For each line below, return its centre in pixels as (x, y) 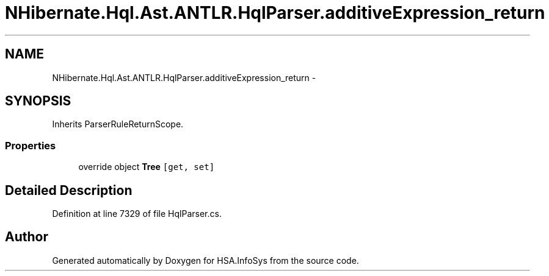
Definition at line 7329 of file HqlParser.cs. (137, 214)
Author (27, 237)
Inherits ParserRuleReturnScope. (118, 124)
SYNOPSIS (38, 101)
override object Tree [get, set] (147, 167)
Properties (31, 145)
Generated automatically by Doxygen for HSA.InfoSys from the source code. (205, 260)
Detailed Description (69, 190)
